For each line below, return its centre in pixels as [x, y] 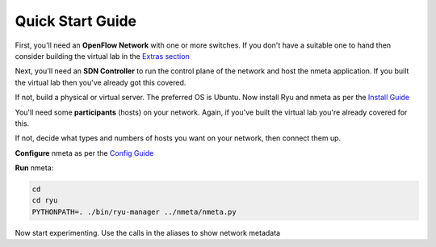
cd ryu [45, 201]
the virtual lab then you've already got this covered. [101, 82]
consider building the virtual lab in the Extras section [102, 56]
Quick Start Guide [76, 21]
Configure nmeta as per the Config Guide [84, 153]
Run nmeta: [34, 168]
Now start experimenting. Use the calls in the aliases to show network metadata [148, 232]
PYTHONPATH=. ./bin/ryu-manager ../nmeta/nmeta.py [134, 211]
